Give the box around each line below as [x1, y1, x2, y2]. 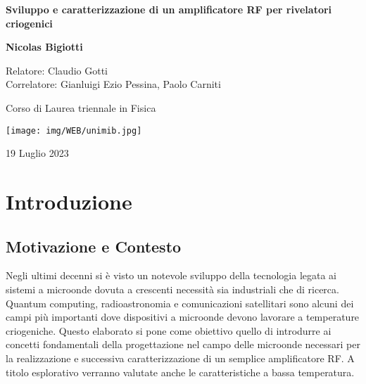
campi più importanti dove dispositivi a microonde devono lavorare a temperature [6, 309, 360, 324]
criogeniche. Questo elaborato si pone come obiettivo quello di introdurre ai [6, 323, 332, 338]
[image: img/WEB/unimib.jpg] [6, 125, 142, 136]
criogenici [6, 15, 53, 30]
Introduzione [6, 187, 132, 215]
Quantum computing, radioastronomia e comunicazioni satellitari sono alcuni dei [6, 295, 354, 310]
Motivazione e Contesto [6, 235, 182, 257]
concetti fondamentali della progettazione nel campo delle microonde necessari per [6, 337, 360, 352]
